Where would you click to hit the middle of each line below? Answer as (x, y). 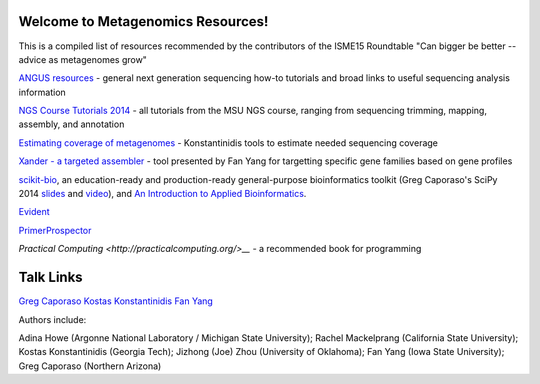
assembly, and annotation (71, 124)
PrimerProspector (55, 230)
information (42, 92)
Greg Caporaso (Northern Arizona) (90, 366)
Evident (34, 212)
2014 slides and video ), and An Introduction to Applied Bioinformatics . (162, 194)
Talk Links (51, 277)
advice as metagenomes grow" (82, 59)
